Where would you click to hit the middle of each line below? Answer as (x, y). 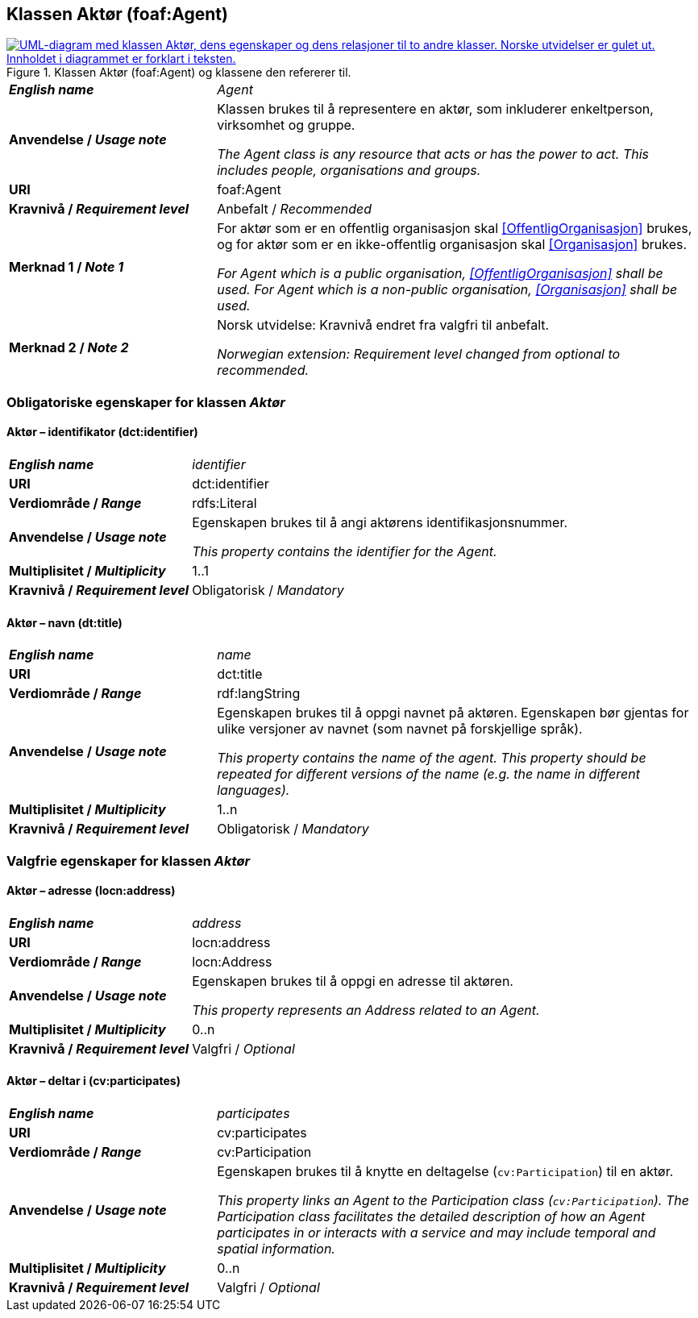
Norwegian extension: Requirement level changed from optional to (419, 354)
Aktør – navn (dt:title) (64, 622)
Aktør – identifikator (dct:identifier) (102, 432)
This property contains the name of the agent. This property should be (432, 758)
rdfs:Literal (224, 503)
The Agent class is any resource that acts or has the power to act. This (433, 154)
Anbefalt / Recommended (295, 209)
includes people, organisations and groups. (349, 170)
